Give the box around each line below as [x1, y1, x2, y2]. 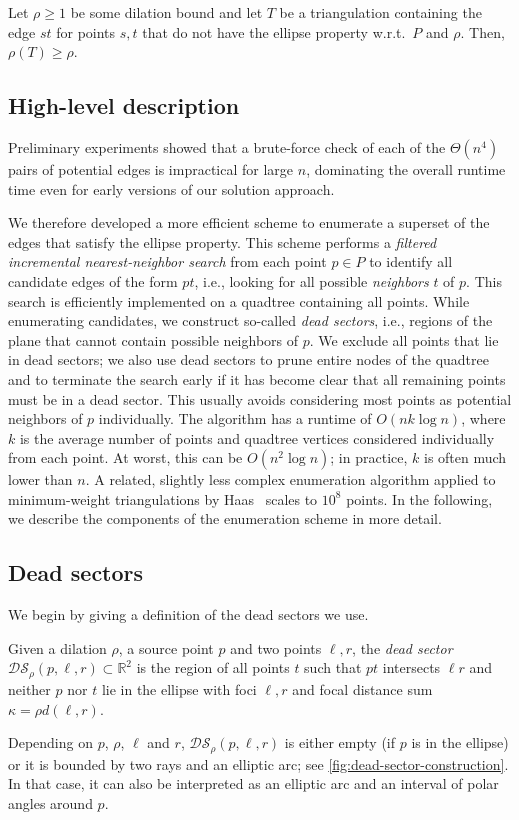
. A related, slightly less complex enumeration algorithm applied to [85, 469, 496, 490]
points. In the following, [346, 488, 493, 509]
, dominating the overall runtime [306, 158, 506, 179]
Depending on [8, 732, 93, 753]
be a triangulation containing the [279, 2, 482, 22]
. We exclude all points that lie [309, 329, 499, 350]
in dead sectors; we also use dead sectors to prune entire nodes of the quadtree [8, 349, 489, 370]
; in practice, [330, 447, 408, 468]
